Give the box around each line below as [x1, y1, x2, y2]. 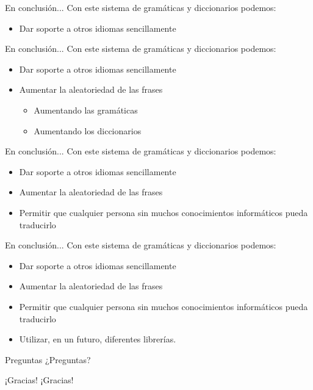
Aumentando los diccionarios [34, 124, 142, 137]
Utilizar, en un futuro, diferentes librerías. [19, 333, 176, 345]
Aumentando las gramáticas [34, 103, 138, 116]
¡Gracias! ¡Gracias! [5, 374, 74, 386]
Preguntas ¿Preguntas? [5, 353, 91, 366]
